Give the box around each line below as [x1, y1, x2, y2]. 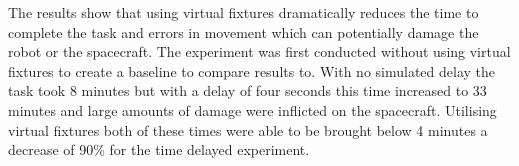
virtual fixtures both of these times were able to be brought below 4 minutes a [8, 119, 488, 140]
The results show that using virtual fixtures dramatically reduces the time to [8, 2, 479, 22]
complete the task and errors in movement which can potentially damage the [8, 21, 479, 42]
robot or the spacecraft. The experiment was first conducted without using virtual [8, 41, 511, 62]
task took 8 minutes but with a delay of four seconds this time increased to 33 [8, 80, 487, 101]
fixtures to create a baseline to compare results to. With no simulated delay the [8, 60, 496, 81]
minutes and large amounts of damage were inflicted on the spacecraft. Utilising [8, 99, 497, 120]
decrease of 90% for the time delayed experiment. [8, 139, 310, 160]
